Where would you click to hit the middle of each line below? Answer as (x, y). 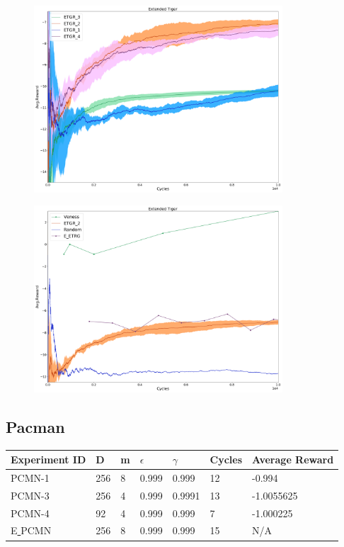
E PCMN (31, 530)
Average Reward (293, 459)
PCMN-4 (30, 513)
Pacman (35, 426)
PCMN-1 (30, 477)
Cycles (226, 459)
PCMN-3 (30, 495)
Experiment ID (48, 459)
